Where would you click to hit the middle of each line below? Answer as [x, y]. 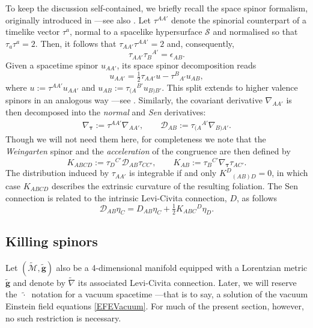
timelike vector [33, 32]
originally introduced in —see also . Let [78, 20]
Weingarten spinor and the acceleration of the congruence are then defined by [148, 150]
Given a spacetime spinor [52, 65]
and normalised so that [255, 32]
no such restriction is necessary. [63, 317]
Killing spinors [52, 241]
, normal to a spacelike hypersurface [136, 32]
